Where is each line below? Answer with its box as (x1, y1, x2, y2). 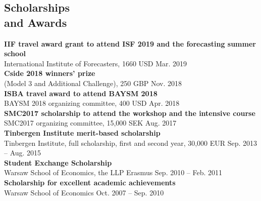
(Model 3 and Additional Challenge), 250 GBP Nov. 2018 (4, 77, 182, 88)
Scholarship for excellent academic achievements (4, 177, 176, 187)
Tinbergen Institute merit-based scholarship (4, 127, 161, 138)
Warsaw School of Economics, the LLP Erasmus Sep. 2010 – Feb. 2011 (4, 167, 223, 178)
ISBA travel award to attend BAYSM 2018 (4, 88, 158, 98)
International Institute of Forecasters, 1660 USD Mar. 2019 (4, 58, 187, 68)
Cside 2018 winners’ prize (4, 68, 95, 78)
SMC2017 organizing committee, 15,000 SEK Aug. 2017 (4, 117, 177, 128)
